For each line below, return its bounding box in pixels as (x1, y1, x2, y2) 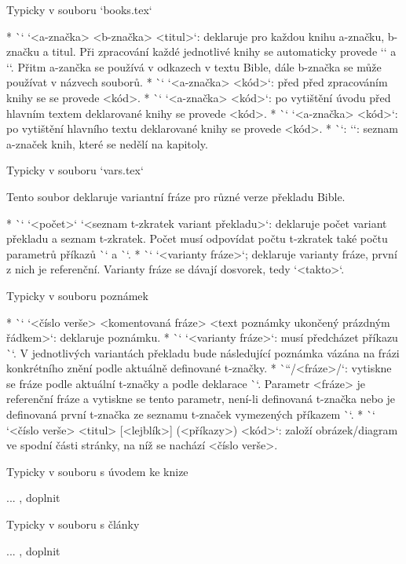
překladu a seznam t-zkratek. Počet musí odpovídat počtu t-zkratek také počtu (6, 230, 388, 247)
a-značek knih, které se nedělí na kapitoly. (6, 135, 208, 152)
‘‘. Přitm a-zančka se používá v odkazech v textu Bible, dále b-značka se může (6, 58, 382, 75)
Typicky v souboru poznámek (6, 287, 148, 303)
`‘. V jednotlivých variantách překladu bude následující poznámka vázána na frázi (6, 344, 400, 361)
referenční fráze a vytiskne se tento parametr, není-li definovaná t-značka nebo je (6, 390, 395, 407)
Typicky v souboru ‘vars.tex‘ (6, 162, 144, 178)
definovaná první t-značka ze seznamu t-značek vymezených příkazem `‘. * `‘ (6, 406, 375, 423)
